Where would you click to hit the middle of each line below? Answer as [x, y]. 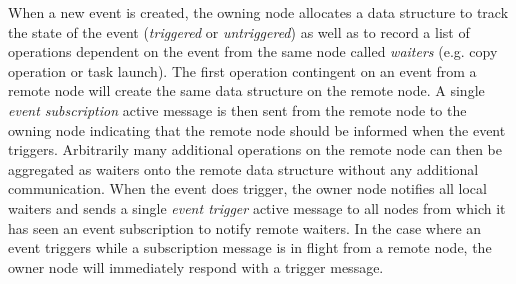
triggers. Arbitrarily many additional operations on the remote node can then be [255, 149]
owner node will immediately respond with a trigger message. [196, 266]
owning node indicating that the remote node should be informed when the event [257, 129]
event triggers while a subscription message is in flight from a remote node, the [250, 247]
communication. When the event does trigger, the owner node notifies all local [247, 188]
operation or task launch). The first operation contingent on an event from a [242, 70]
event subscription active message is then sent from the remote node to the [237, 109]
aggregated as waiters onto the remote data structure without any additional [243, 168]
